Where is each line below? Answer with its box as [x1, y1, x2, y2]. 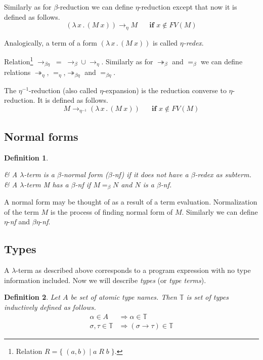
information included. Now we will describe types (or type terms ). [4, 274, 206, 285]
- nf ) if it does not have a [112, 169, 189, 180]
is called [153, 37, 178, 48]
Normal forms [4, 128, 78, 144]
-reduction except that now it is [139, 2, 237, 12]
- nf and [7, 216, 30, 227]
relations [4, 67, 31, 77]
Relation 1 [4, 55, 33, 66]
